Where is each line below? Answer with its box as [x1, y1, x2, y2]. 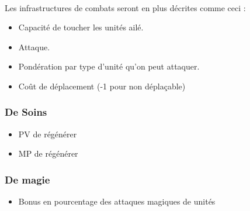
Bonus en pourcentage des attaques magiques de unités [18, 195, 216, 207]
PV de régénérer [18, 127, 77, 140]
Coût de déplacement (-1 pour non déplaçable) [18, 79, 186, 92]
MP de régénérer [18, 147, 78, 160]
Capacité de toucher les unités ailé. [18, 21, 144, 33]
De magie [5, 172, 50, 186]
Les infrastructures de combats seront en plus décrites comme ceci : [5, 1, 246, 13]
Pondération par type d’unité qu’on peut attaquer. [18, 60, 200, 72]
